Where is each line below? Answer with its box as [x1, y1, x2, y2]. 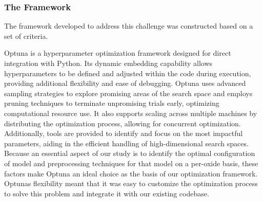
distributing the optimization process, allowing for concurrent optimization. [4, 118, 241, 128]
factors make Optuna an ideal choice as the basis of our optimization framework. [4, 168, 258, 178]
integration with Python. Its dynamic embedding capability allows [4, 58, 213, 68]
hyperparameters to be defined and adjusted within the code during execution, [4, 68, 251, 78]
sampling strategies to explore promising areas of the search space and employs [4, 87, 253, 98]
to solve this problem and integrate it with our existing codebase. [4, 188, 209, 198]
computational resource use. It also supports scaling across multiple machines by [4, 107, 257, 118]
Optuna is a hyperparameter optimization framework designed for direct [4, 48, 231, 58]
